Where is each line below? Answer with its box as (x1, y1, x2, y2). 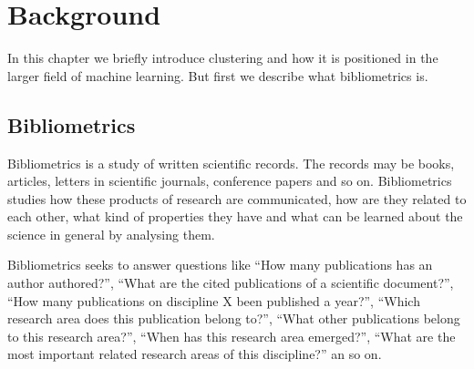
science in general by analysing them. (7, 224, 215, 243)
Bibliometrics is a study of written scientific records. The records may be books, (7, 153, 455, 172)
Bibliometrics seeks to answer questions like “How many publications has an (7, 255, 433, 274)
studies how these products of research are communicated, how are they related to (7, 189, 467, 208)
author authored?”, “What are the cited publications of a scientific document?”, (7, 273, 454, 292)
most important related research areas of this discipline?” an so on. (7, 344, 382, 364)
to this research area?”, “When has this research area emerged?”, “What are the (7, 326, 456, 345)
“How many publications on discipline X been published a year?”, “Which (7, 291, 420, 310)
